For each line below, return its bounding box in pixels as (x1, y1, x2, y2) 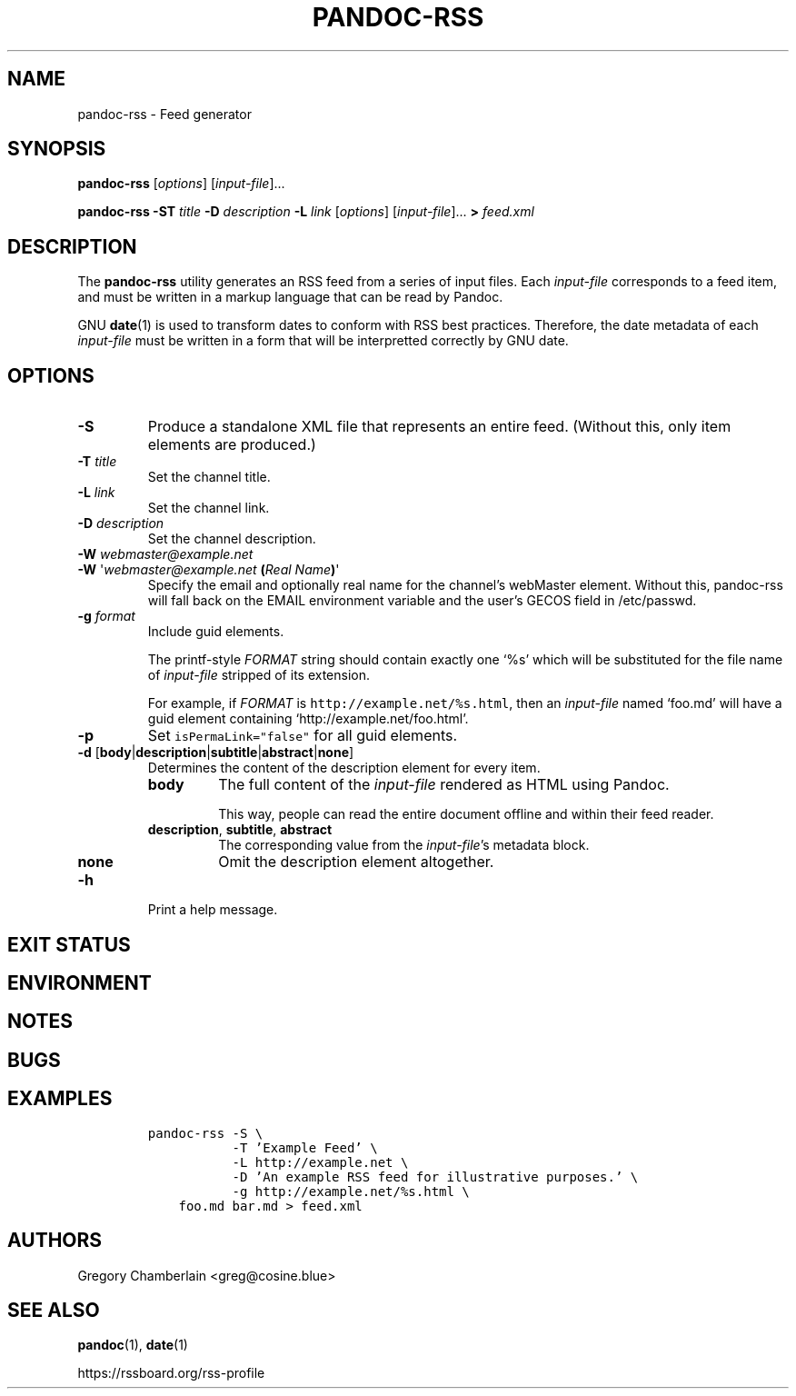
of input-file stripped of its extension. (147, 667, 371, 683)
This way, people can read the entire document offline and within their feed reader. (218, 806, 714, 823)
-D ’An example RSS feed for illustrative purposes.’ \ (232, 1169, 639, 1184)
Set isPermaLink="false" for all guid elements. (147, 726, 458, 745)
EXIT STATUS (7, 932, 131, 956)
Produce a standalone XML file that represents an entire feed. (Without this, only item (147, 417, 731, 436)
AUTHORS (7, 1229, 103, 1252)
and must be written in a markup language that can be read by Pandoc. (77, 289, 503, 305)
